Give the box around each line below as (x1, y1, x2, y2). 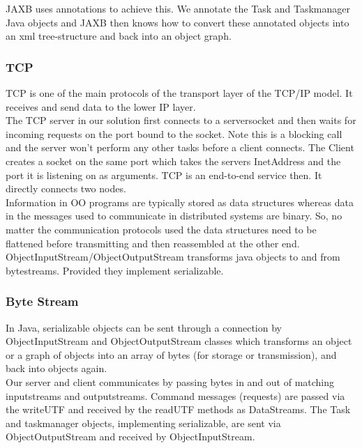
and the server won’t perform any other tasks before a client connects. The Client (6, 140, 354, 155)
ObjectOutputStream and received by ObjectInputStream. (6, 429, 255, 444)
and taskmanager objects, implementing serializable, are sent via (6, 415, 281, 430)
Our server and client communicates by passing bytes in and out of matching (6, 374, 335, 389)
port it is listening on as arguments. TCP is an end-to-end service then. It (6, 167, 322, 182)
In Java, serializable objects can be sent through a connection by (6, 320, 282, 334)
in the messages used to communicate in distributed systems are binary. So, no (6, 208, 342, 223)
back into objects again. (6, 361, 107, 376)
